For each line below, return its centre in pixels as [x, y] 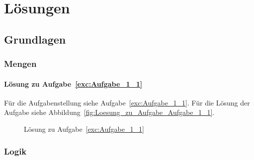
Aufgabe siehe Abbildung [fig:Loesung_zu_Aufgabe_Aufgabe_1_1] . [109, 112]
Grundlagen [35, 39]
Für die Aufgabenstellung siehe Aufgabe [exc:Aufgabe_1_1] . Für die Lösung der [127, 102]
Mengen [20, 64]
